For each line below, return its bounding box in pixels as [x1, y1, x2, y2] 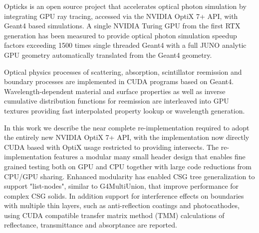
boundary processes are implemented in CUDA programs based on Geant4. [4, 76, 234, 87]
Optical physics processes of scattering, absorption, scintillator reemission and [4, 66, 242, 77]
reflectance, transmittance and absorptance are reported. [4, 220, 177, 230]
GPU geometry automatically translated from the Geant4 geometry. [4, 49, 212, 60]
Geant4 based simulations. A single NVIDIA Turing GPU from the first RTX [4, 20, 241, 31]
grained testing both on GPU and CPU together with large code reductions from [4, 161, 252, 171]
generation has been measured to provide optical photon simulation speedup [4, 30, 237, 40]
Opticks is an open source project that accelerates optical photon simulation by [4, 1, 247, 11]
